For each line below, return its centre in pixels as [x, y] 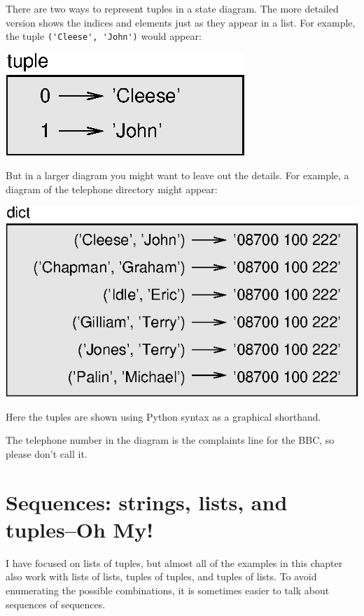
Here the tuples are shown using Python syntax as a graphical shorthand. [163, 416]
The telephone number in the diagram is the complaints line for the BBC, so [170, 440]
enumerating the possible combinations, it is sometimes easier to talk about [168, 590]
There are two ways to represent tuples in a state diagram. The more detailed [172, 8]
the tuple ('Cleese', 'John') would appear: [104, 36]
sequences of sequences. [56, 604]
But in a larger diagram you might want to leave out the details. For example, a [177, 175]
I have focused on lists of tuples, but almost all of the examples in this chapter [174, 562]
